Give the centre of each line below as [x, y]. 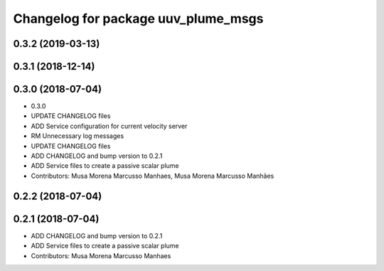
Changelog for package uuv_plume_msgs [138, 18]
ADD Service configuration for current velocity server [109, 126]
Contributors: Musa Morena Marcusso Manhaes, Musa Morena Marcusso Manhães [153, 176]
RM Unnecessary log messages [78, 136]
